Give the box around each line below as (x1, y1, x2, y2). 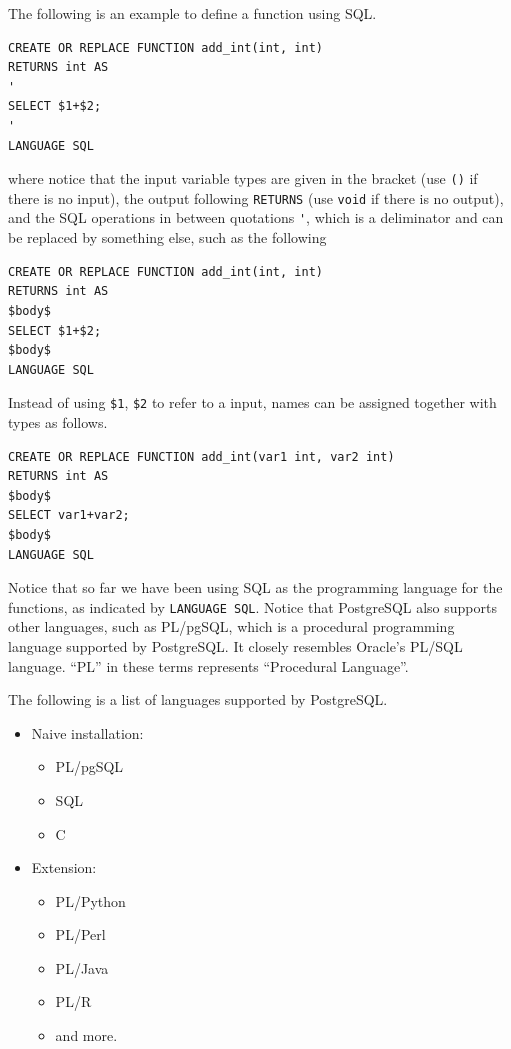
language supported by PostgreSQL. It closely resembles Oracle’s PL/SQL (8, 635, 463, 656)
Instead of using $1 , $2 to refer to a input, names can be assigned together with (8, 392, 497, 413)
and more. (55, 1025, 118, 1046)
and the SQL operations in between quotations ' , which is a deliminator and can (8, 207, 504, 228)
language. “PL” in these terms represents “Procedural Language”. (8, 655, 409, 676)
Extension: (31, 857, 97, 878)
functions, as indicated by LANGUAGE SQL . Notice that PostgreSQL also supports (8, 596, 497, 617)
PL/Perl (55, 924, 106, 945)
